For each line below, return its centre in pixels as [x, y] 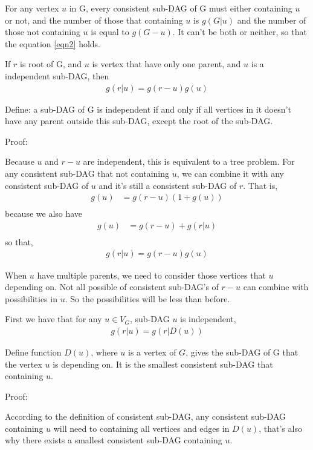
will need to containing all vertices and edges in [141, 428]
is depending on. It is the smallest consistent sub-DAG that [163, 364]
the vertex [24, 364]
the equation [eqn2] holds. [53, 43]
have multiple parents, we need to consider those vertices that [151, 275]
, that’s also [280, 428]
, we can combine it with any [230, 173]
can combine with [276, 287]
